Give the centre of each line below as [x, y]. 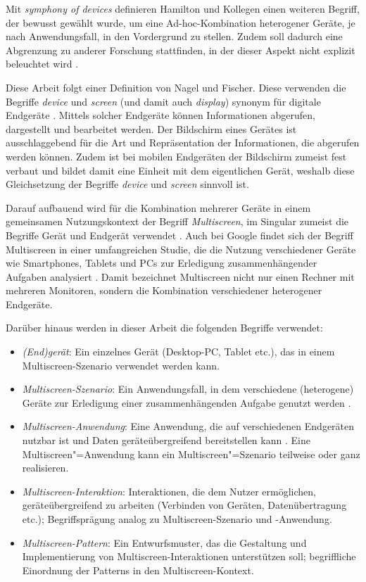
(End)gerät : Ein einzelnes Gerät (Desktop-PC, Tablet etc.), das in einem [178, 352]
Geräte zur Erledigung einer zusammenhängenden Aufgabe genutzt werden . [187, 402]
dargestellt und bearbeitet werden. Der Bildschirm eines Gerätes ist [151, 128]
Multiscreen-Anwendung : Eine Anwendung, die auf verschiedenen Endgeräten [188, 426]
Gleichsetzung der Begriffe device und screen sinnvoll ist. [127, 184]
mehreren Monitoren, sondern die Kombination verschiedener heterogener [164, 290]
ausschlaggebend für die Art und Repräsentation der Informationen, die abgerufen [183, 143]
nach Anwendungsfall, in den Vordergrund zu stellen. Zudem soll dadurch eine [174, 36]
